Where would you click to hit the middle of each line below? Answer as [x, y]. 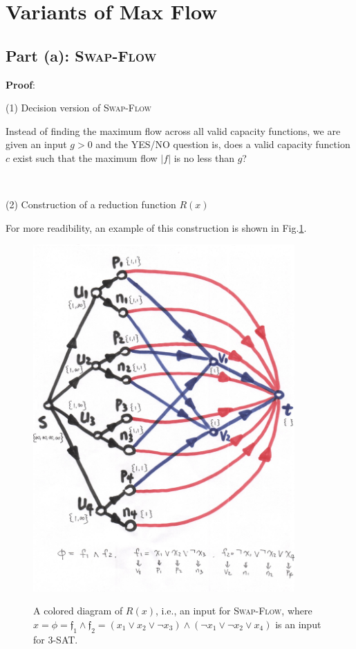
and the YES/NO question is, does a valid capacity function [223, 144]
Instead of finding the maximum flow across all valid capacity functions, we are [173, 130]
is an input [298, 624]
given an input [36, 144]
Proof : [21, 84]
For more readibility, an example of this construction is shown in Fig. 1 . [156, 227]
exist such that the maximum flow [85, 157]
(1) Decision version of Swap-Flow [79, 108]
